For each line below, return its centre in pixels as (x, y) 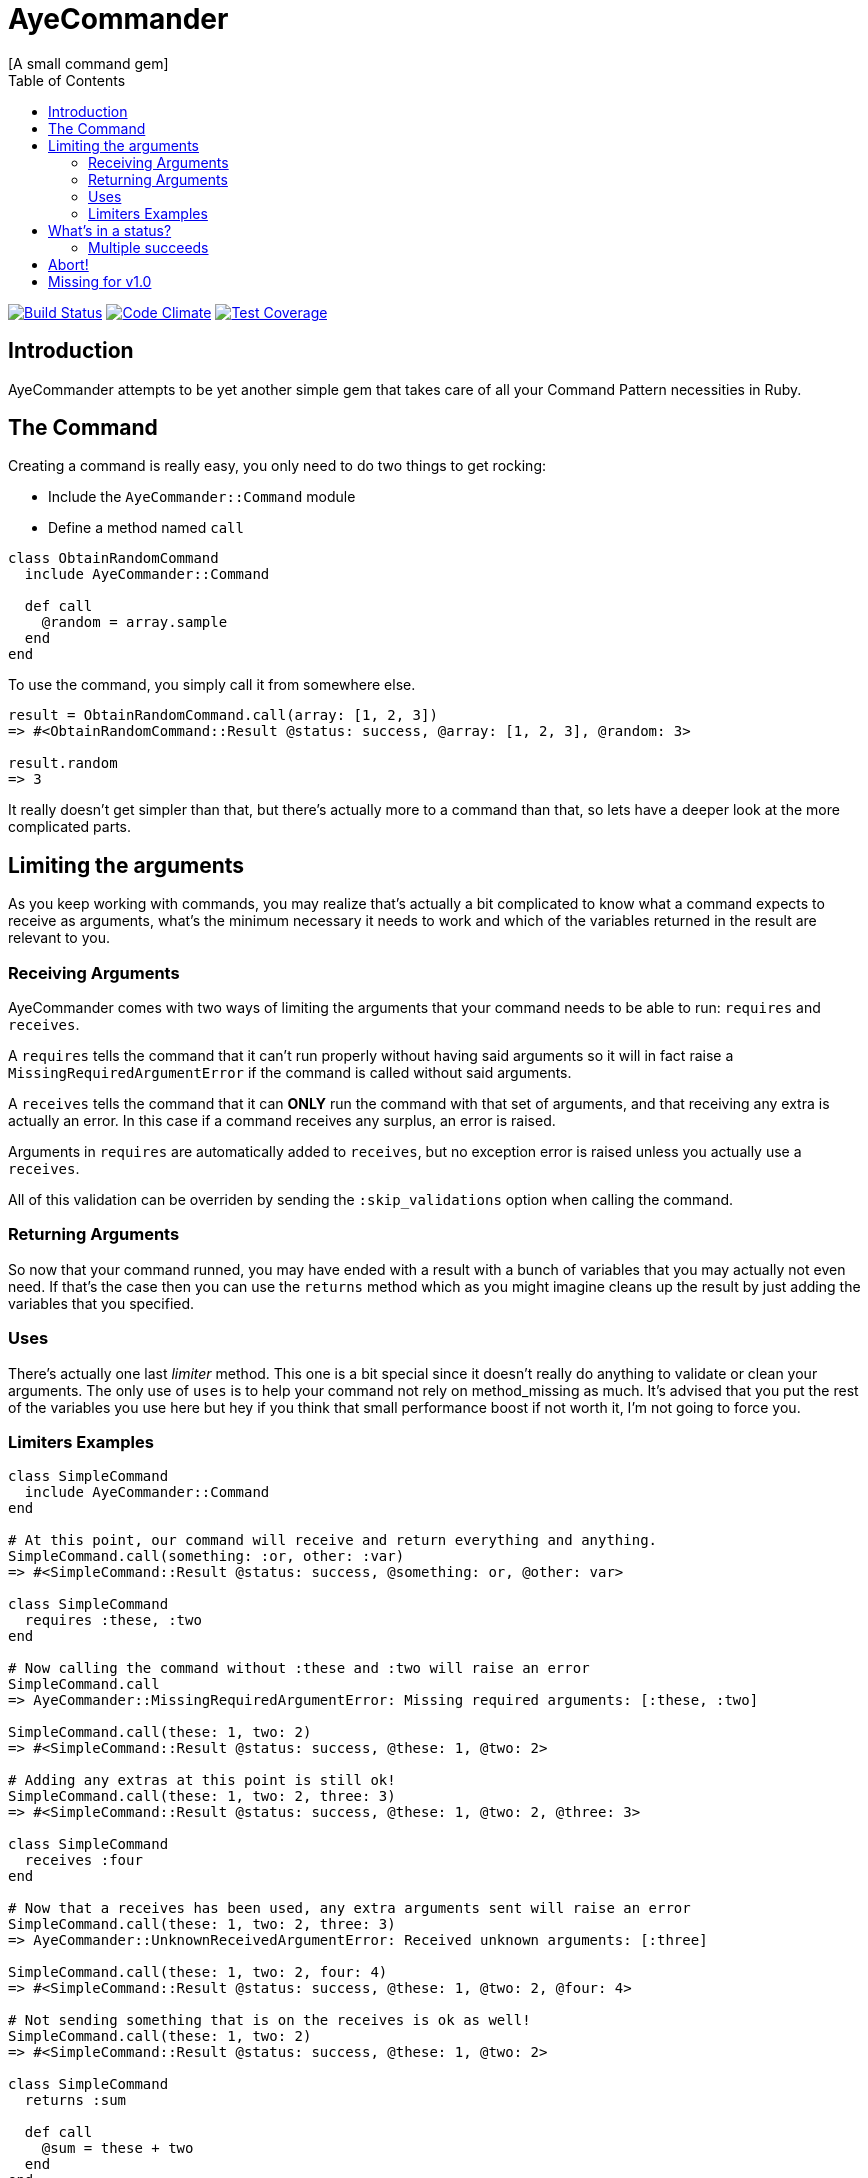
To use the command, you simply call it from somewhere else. (212, 685)
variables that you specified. (101, 1303)
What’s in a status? (110, 230)
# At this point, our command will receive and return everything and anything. (333, 1540)
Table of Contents (67, 80)
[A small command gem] (88, 63)
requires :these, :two (113, 1620)
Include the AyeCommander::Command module (202, 497)
